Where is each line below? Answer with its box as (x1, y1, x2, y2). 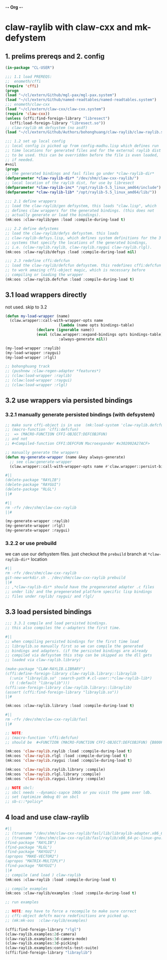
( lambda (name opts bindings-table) (58, 323, 135, 328)
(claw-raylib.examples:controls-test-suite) (5, 946, 99, 951)
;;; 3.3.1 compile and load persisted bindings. (5, 621, 108, 626)
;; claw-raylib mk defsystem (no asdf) (5, 125, 88, 130)
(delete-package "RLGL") (5, 487, 57, 492)
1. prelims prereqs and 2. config (5, 52, 105, 60)
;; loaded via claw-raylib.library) (5, 658, 81, 663)
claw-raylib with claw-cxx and (5, 22, 133, 33)
